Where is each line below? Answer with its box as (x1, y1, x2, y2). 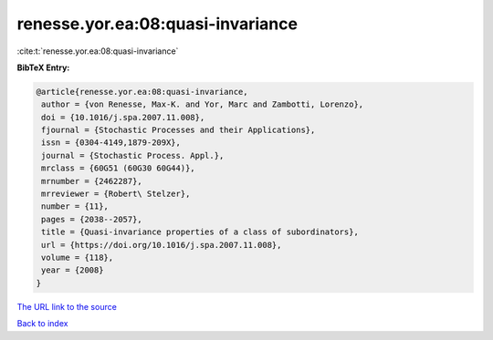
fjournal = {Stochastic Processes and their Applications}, (41, 125, 316, 136)
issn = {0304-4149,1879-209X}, (41, 138, 182, 148)
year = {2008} (41, 265, 104, 275)
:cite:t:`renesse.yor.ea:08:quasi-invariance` (16, 46, 179, 57)
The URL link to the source (16, 301, 118, 312)
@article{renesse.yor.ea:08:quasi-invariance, (36, 87, 248, 97)
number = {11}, (41, 201, 110, 211)
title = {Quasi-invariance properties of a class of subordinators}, (41, 227, 360, 237)
